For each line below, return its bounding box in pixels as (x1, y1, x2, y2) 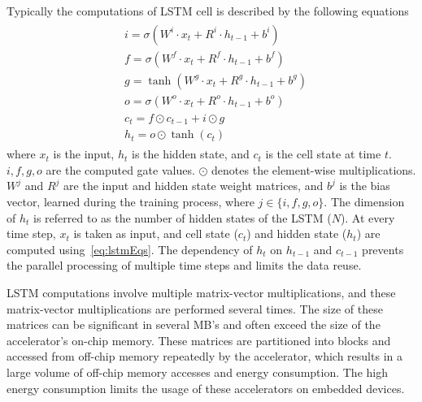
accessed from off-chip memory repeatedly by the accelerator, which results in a (7, 348, 402, 365)
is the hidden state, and (131, 145, 250, 162)
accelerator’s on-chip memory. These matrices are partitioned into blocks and (7, 331, 391, 348)
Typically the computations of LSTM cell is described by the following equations (7, 2, 409, 19)
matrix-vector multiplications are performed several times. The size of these (7, 300, 383, 317)
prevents (362, 240, 404, 257)
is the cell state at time (265, 145, 381, 162)
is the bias (339, 177, 390, 194)
